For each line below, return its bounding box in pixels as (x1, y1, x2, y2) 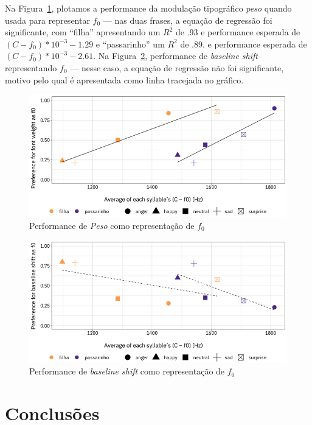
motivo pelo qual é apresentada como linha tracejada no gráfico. (5, 73, 244, 86)
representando (5, 61, 57, 74)
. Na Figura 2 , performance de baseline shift (93, 49, 258, 62)
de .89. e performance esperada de (180, 37, 307, 50)
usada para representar (5, 13, 90, 26)
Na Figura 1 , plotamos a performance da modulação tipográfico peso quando (5, 2, 292, 14)
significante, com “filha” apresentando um (5, 26, 161, 38)
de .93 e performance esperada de (175, 26, 300, 38)
